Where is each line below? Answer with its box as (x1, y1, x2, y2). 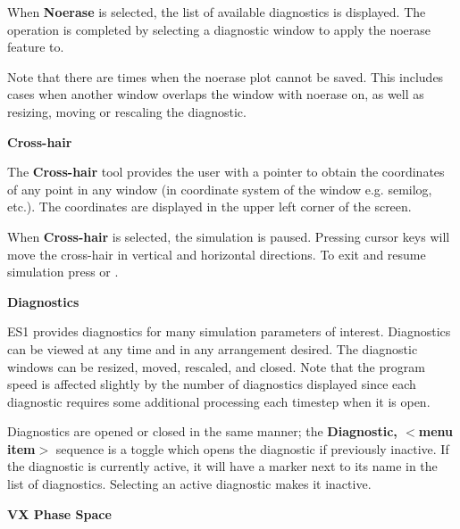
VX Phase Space (7, 504, 112, 523)
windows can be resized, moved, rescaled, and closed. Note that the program (7, 357, 425, 376)
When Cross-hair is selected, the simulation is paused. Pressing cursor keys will (7, 227, 450, 245)
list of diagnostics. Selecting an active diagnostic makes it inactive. (7, 475, 372, 493)
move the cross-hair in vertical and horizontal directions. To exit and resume (7, 244, 426, 263)
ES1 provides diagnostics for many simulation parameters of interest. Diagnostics (7, 322, 451, 341)
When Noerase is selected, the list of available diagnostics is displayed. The (7, 3, 426, 21)
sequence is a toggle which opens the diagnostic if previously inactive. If (55, 439, 449, 458)
